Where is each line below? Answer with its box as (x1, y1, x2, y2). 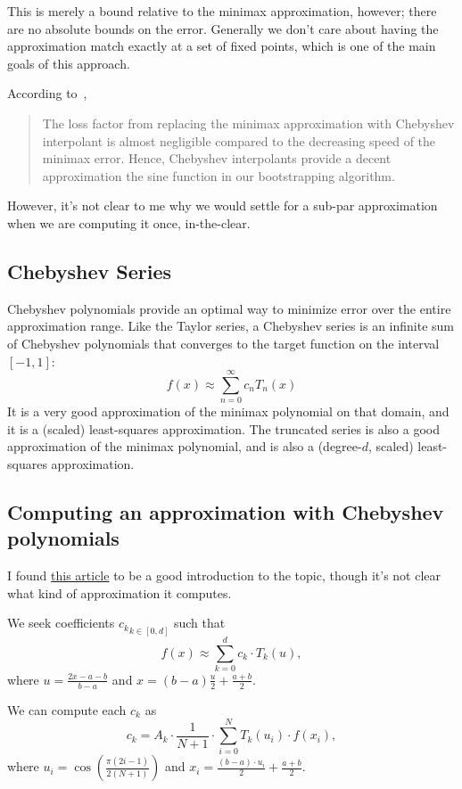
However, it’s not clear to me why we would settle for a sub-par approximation (7, 196, 438, 215)
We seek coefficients (7, 613, 115, 632)
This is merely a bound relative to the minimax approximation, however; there (7, 2, 437, 20)
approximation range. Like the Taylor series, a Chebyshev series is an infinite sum (7, 316, 455, 335)
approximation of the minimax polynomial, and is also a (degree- (7, 437, 362, 456)
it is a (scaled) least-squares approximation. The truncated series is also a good (7, 419, 440, 438)
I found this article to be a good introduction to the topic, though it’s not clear (7, 566, 441, 585)
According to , (7, 84, 87, 103)
